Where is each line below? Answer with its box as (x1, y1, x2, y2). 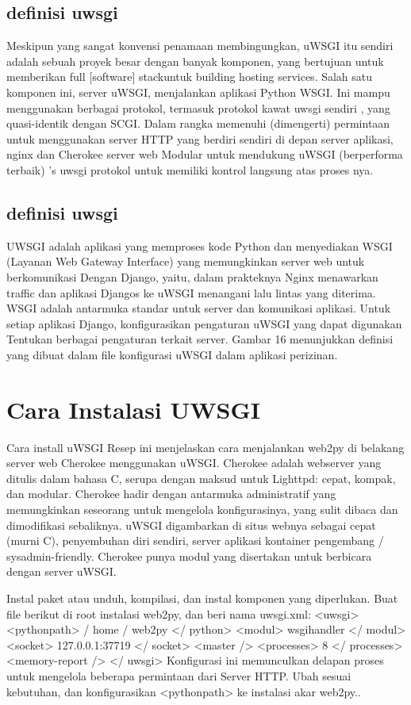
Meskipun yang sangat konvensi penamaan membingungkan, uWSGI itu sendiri (6, 37, 394, 54)
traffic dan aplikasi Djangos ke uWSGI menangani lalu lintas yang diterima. (6, 284, 376, 301)
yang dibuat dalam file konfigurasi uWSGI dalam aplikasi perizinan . (6, 346, 338, 362)
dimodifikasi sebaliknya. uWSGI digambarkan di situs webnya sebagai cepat (6, 516, 376, 533)
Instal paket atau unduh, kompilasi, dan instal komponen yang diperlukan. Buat (6, 589, 398, 606)
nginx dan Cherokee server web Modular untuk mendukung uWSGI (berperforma (6, 146, 403, 163)
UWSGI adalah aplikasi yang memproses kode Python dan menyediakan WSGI (6, 237, 393, 254)
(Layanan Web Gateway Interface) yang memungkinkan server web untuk (6, 253, 365, 270)
